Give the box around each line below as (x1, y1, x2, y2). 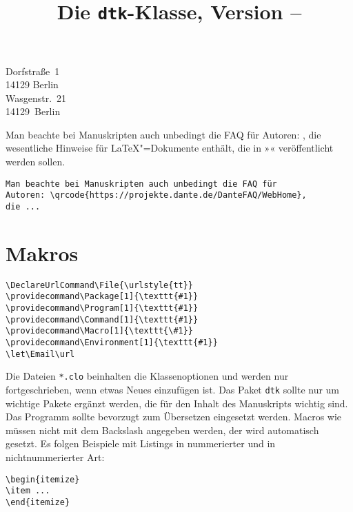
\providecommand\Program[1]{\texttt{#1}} (6, 303, 199, 314)
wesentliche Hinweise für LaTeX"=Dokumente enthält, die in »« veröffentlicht (6, 141, 334, 155)
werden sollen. (6, 154, 65, 169)
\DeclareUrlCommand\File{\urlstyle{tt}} (6, 280, 194, 290)
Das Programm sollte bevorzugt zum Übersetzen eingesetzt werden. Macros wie (6, 409, 342, 424)
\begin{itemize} (6, 474, 80, 484)
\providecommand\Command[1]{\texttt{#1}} (6, 314, 199, 325)
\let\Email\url (6, 349, 75, 359)
